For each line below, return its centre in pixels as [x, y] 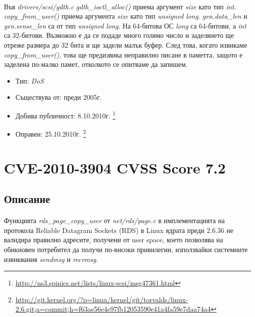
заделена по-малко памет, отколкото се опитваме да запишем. [96, 64]
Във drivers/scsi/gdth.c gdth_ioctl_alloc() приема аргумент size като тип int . [120, 6]
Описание [27, 199]
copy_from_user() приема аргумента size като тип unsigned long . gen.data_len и [126, 16]
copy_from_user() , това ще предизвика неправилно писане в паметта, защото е [123, 54]
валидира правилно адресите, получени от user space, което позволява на [114, 240]
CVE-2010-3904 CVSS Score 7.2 [115, 167]
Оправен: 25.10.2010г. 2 [51, 133]
